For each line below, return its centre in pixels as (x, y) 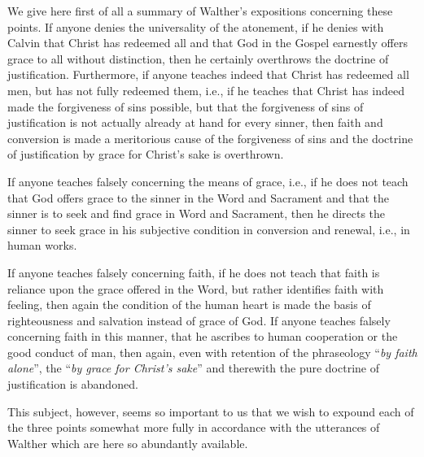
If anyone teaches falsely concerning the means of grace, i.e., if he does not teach (208, 181)
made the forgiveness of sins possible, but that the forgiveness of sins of (186, 106)
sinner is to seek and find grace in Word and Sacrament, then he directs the (197, 213)
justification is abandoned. (73, 384)
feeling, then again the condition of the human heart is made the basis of (189, 305)
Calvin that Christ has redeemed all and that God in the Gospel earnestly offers (208, 43)
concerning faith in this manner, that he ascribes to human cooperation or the (203, 336)
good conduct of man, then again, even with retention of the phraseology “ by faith (212, 352)
